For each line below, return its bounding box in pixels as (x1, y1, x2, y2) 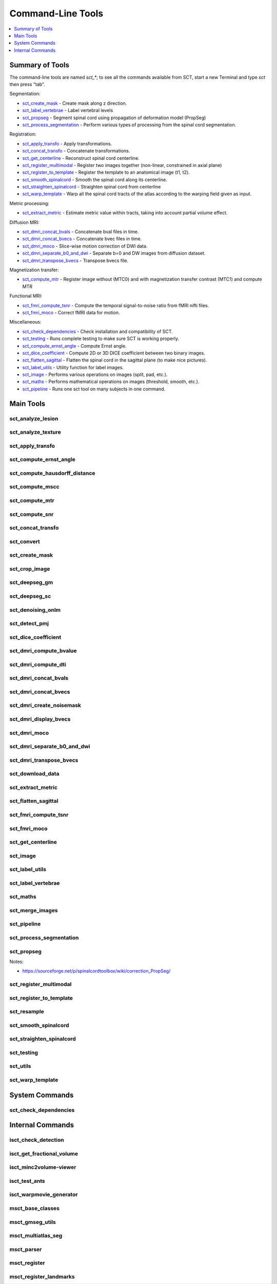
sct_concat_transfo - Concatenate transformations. (22, 148, 130, 154)
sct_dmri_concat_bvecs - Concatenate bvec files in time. (22, 236, 142, 242)
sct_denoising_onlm (9, 606, 61, 613)
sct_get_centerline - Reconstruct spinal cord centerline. (22, 155, 140, 161)
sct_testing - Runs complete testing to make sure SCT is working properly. (22, 335, 180, 342)
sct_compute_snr (9, 511, 54, 518)
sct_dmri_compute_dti (9, 660, 67, 668)
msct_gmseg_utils (9, 1218, 56, 1225)
